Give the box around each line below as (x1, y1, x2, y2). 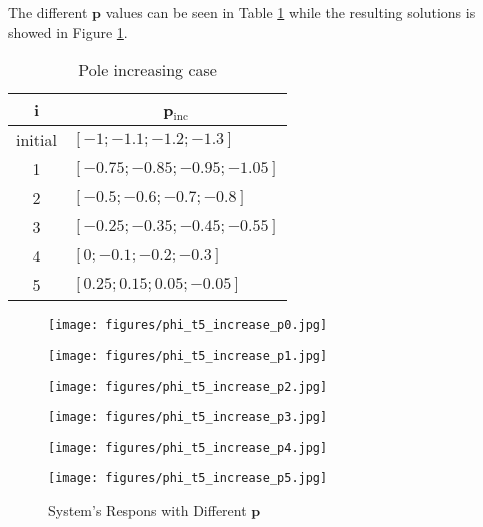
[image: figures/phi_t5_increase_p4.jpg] (48, 440, 328, 455)
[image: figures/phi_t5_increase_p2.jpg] (48, 379, 328, 394)
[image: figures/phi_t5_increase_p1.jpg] (48, 348, 328, 363)
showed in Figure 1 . (8, 21, 128, 42)
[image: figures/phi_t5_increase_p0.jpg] (48, 318, 328, 333)
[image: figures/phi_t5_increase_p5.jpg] (48, 471, 328, 486)
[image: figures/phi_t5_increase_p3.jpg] (48, 410, 328, 425)
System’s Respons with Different (48, 500, 247, 521)
